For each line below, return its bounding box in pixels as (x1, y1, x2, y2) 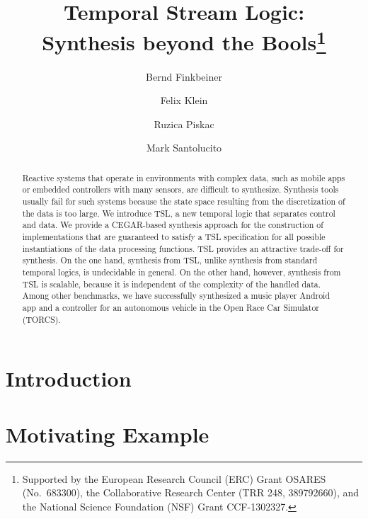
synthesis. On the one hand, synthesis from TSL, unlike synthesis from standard (22, 254, 318, 266)
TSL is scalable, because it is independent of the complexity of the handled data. (22, 278, 321, 290)
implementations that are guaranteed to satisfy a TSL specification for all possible (22, 231, 326, 243)
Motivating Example (6, 419, 209, 448)
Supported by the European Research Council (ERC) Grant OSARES (22, 471, 326, 486)
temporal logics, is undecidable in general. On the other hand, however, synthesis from (22, 266, 341, 278)
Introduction (6, 364, 132, 393)
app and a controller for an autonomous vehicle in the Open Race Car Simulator (22, 302, 320, 314)
